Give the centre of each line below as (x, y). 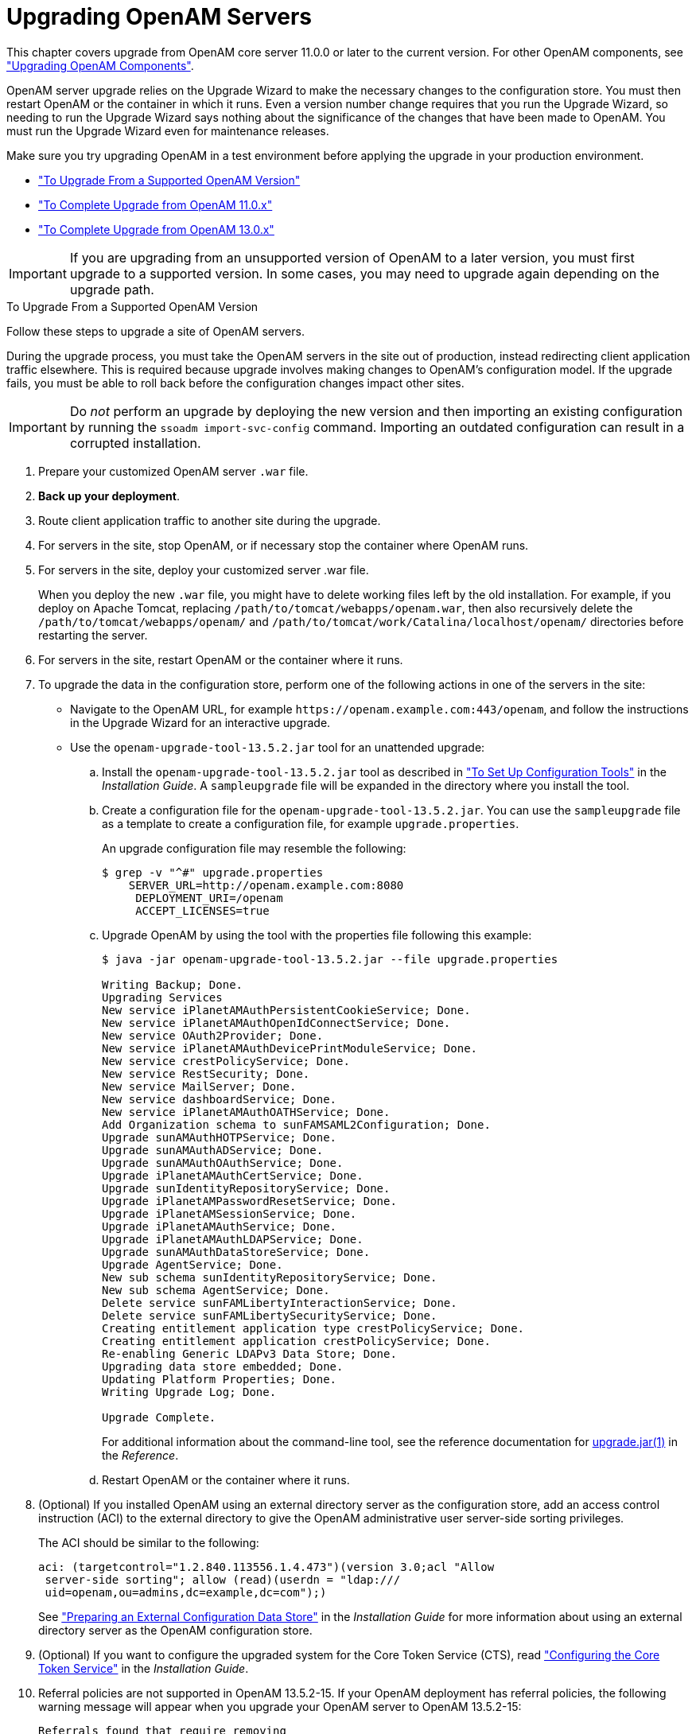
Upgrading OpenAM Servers (159, 17)
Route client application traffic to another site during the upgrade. (210, 520)
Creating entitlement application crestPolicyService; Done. (296, 1341)
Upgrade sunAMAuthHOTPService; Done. (220, 1137)
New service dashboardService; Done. (220, 1099)
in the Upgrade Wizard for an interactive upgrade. (200, 722)
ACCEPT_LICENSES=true (202, 910)
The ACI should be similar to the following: (149, 1542)
